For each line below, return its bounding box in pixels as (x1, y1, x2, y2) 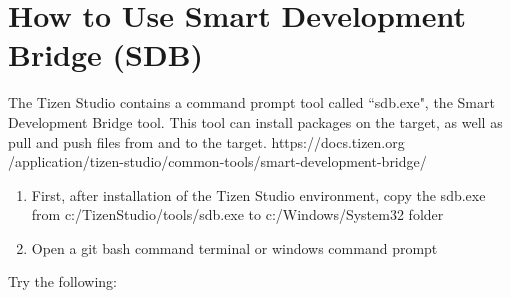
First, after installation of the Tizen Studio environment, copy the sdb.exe (31, 184, 486, 205)
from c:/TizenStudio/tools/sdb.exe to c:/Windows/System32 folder (31, 204, 444, 225)
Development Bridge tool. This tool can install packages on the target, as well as (8, 111, 503, 132)
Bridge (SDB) (8, 34, 204, 75)
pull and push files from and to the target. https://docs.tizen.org (8, 131, 405, 152)
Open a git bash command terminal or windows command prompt (31, 237, 438, 258)
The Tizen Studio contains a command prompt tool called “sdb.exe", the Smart (8, 92, 495, 113)
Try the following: (8, 271, 117, 292)
